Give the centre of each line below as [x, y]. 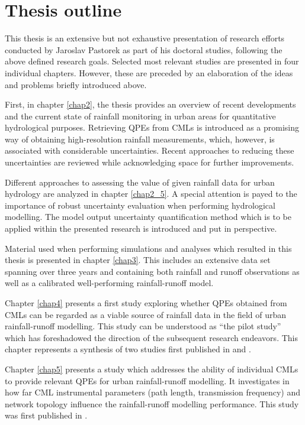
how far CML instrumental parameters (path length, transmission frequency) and [153, 392]
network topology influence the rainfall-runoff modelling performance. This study [152, 403]
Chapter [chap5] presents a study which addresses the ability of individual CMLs [152, 369]
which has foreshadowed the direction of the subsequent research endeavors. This [151, 337]
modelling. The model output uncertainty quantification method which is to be [148, 217]
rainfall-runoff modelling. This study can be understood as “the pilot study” [143, 326]
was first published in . [46, 415]
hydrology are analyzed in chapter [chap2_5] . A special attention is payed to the [151, 194]
